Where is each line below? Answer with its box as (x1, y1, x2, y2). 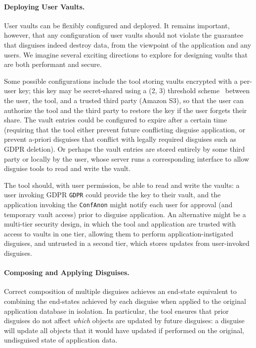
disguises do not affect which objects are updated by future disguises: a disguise (4, 315, 245, 326)
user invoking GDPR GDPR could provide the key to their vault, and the (4, 189, 221, 200)
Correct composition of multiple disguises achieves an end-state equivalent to (4, 286, 237, 296)
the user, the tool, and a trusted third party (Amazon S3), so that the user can (4, 95, 244, 105)
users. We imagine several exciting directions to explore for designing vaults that (4, 49, 248, 59)
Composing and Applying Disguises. (4, 267, 129, 278)
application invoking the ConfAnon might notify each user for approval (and (4, 199, 233, 209)
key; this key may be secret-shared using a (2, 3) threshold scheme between (18, 85, 250, 96)
